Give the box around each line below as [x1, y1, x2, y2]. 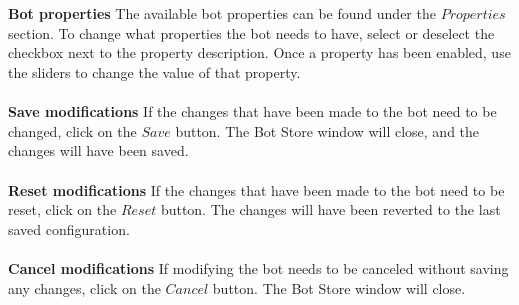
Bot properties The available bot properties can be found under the [8, 3, 436, 24]
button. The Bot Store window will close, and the [175, 120, 480, 141]
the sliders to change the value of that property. [8, 61, 301, 82]
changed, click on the [8, 120, 137, 141]
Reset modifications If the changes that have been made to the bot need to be [8, 179, 505, 200]
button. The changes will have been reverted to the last [160, 199, 501, 220]
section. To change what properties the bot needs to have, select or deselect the [8, 22, 495, 43]
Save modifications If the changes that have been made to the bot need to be [8, 101, 497, 122]
